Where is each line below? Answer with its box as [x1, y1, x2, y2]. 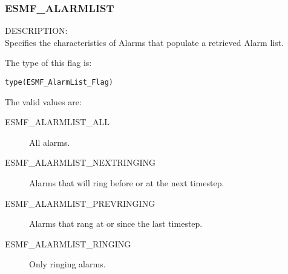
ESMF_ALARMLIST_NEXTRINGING [5, 156, 155, 169]
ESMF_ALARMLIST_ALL [5, 116, 110, 128]
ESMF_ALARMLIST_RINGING [5, 237, 131, 250]
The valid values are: [5, 95, 82, 108]
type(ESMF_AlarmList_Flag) [5, 78, 113, 86]
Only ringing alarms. [29, 258, 106, 270]
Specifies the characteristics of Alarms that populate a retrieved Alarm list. [5, 36, 284, 48]
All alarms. [29, 135, 70, 148]
